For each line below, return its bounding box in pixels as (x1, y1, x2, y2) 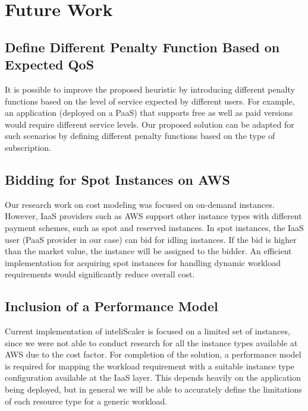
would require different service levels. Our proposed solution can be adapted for (5, 118, 294, 130)
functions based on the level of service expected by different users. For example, (5, 94, 295, 107)
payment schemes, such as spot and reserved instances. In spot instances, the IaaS (5, 221, 304, 233)
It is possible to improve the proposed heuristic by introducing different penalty (5, 83, 295, 95)
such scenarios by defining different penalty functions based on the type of (5, 129, 275, 142)
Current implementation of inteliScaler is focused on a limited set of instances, (5, 325, 290, 337)
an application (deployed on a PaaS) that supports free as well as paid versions (5, 106, 293, 119)
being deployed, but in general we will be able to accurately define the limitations (5, 383, 302, 396)
